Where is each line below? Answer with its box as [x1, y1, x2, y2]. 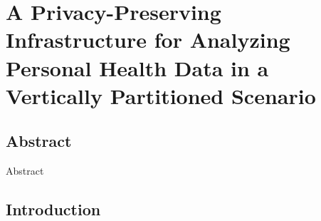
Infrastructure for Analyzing [6, 25, 290, 54]
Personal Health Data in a [6, 53, 269, 82]
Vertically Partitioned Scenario [6, 81, 316, 110]
